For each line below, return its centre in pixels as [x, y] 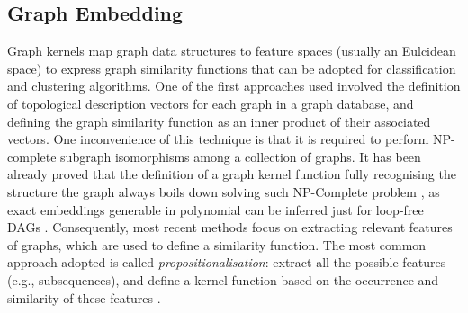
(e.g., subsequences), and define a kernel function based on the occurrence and [223, 279]
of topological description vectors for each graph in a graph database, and [211, 103]
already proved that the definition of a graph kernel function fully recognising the [232, 174]
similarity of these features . [84, 297]
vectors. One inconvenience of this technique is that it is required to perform [218, 139]
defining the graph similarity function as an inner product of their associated [219, 121]
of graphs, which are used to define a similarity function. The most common [217, 244]
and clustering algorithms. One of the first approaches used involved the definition [234, 86]
